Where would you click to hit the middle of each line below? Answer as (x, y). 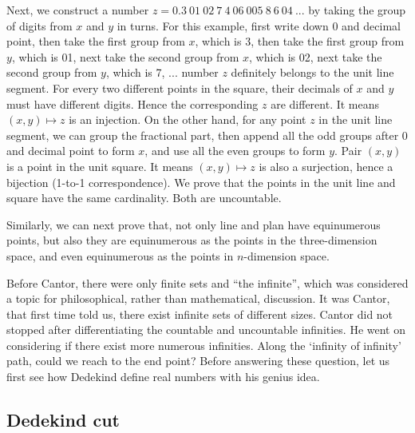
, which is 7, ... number (162, 72)
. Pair (348, 151)
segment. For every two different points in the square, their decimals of (180, 87)
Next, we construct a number (78, 10)
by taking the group (357, 10)
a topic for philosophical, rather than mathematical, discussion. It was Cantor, (198, 298)
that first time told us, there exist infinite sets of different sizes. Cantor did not (200, 314)
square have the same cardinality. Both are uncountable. (144, 198)
